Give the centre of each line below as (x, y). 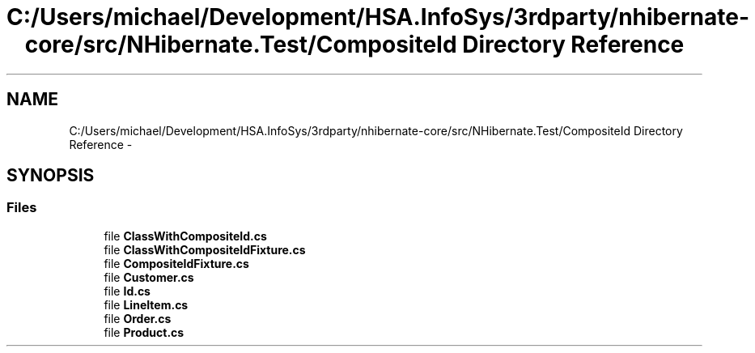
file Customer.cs (149, 277)
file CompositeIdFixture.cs (176, 263)
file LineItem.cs (146, 304)
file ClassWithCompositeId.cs (185, 236)
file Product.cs (144, 332)
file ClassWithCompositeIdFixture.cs (205, 249)
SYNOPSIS (51, 176)
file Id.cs (127, 291)
